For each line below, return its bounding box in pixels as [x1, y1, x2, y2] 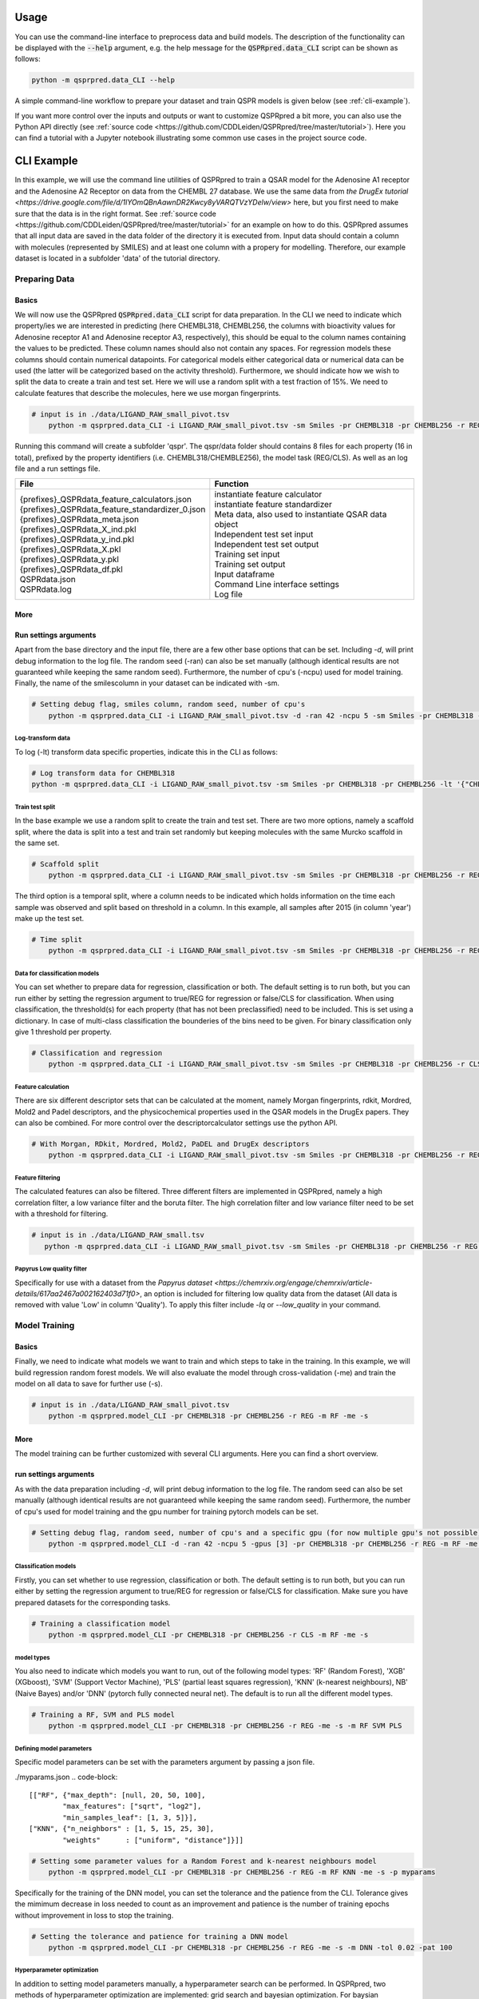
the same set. [14, 838, 60, 848]
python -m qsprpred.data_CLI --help [31, 76, 176, 85]
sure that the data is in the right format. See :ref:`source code [14, 209, 217, 218]
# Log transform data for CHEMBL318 [31, 768, 176, 777]
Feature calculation [14, 1083, 69, 1091]
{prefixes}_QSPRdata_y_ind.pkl [19, 534, 135, 545]
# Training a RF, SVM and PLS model [31, 1710, 176, 1719]
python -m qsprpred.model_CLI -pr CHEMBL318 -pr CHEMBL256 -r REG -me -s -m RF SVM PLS [48, 1722, 402, 1730]
